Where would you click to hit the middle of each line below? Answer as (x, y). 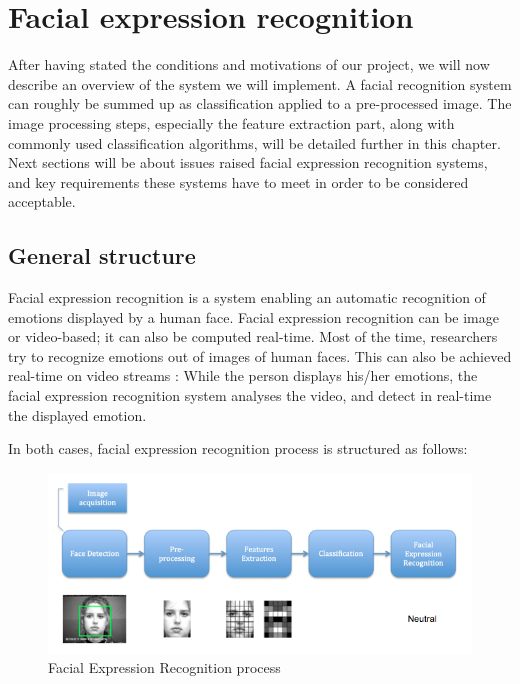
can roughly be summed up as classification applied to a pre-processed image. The (260, 103)
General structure (102, 255)
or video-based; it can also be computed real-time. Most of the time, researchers (253, 336)
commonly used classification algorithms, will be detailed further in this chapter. (254, 142)
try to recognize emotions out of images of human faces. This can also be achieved (260, 355)
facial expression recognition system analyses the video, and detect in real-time (250, 395)
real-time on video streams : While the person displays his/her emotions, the (243, 375)
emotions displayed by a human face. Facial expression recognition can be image (253, 316)
